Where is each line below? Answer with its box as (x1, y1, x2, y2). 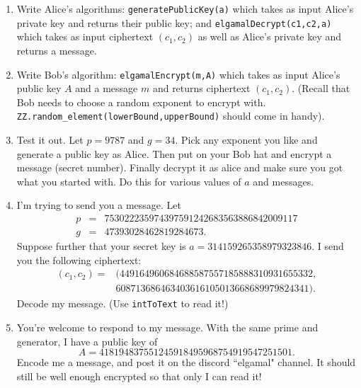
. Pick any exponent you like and (175, 132, 318, 147)
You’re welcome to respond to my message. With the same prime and (16, 319, 319, 334)
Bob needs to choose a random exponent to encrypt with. (16, 94, 266, 109)
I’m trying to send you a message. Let (16, 198, 181, 212)
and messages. (253, 173, 314, 188)
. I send (311, 239, 344, 253)
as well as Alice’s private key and (197, 29, 342, 44)
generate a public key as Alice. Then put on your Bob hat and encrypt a (16, 146, 332, 161)
